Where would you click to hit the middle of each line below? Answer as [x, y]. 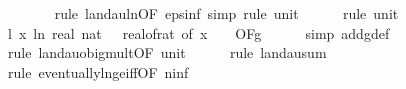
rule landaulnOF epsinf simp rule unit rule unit [226, 13]
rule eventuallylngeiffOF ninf [98, 71]
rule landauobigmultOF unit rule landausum [167, 52]
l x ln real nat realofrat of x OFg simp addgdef [198, 32]
